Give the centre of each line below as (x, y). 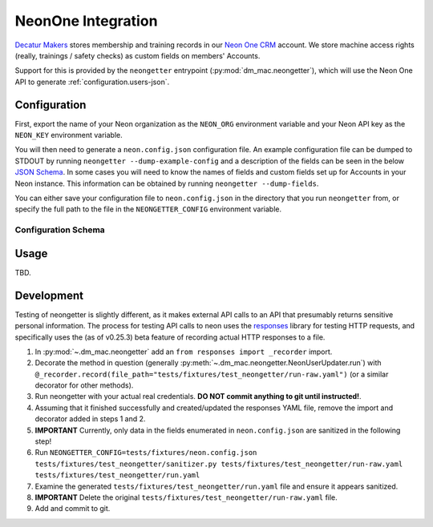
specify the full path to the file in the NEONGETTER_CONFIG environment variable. (148, 209)
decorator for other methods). (84, 385)
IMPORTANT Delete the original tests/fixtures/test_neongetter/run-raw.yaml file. (186, 497)
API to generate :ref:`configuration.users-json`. (92, 82)
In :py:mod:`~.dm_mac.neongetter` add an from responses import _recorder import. (184, 352)
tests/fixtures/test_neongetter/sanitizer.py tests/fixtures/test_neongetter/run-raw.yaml (219, 464)
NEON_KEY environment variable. (69, 135)
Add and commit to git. (73, 509)
